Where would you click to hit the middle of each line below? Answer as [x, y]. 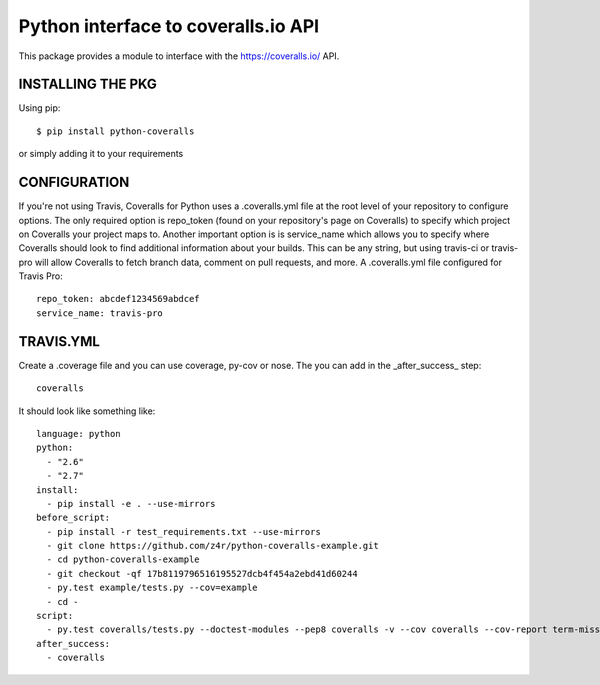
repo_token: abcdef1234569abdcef [118, 299]
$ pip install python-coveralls [115, 131]
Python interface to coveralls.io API [169, 26]
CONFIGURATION [74, 182]
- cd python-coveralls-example [123, 559]
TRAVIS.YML [59, 341]
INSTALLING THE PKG [87, 84]
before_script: [73, 518]
